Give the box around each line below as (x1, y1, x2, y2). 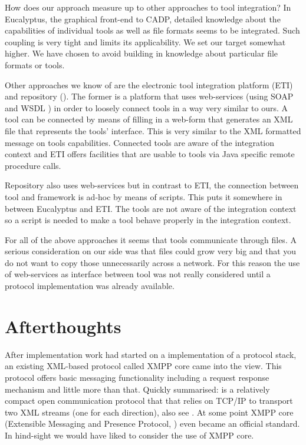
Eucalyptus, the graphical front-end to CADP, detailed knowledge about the (5, 12, 281, 25)
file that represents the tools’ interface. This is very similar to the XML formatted (5, 124, 301, 137)
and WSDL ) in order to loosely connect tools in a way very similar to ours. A (5, 101, 288, 114)
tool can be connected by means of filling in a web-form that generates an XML (5, 113, 293, 125)
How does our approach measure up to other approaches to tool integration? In (5, 1, 291, 13)
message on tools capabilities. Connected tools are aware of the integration (5, 136, 275, 148)
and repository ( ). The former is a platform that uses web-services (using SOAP (5, 90, 294, 102)
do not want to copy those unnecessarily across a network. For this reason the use (5, 256, 300, 268)
